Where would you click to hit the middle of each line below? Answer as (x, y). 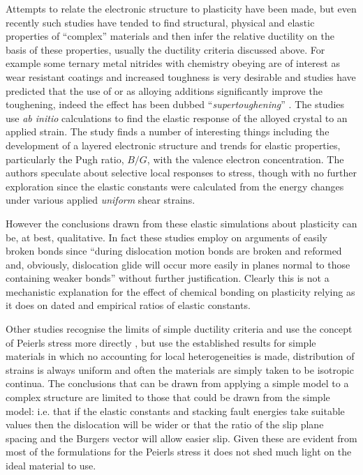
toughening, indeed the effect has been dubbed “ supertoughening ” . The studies (175, 104)
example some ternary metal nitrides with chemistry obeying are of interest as (173, 63)
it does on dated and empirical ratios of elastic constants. (128, 305)
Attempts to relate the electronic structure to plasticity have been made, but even (181, 8)
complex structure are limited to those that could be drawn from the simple (168, 397)
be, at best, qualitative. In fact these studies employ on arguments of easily (166, 237)
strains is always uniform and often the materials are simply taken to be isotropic (180, 369)
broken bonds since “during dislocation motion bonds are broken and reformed (174, 251)
